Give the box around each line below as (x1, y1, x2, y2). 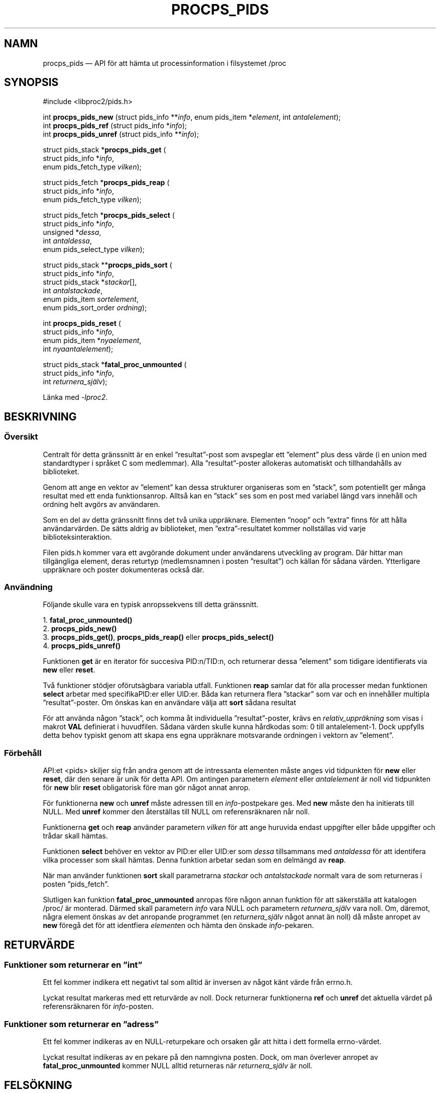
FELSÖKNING (4, 1078, 72, 1091)
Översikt (4, 432, 38, 442)
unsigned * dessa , (43, 228, 101, 237)
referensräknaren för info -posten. (43, 1002, 154, 1011)
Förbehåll (4, 747, 42, 758)
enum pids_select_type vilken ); (43, 245, 145, 254)
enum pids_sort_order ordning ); (43, 303, 147, 312)
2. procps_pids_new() (43, 624, 117, 633)
